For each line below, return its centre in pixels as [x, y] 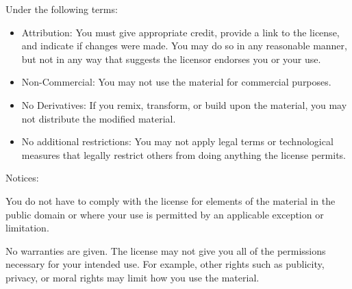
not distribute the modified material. [99, 118]
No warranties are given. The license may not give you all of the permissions [166, 250]
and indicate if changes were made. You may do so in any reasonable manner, [184, 46]
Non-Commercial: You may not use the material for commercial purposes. [176, 82]
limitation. [27, 228]
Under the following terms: [62, 9]
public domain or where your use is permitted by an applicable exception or [165, 214]
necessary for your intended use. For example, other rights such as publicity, [165, 264]
